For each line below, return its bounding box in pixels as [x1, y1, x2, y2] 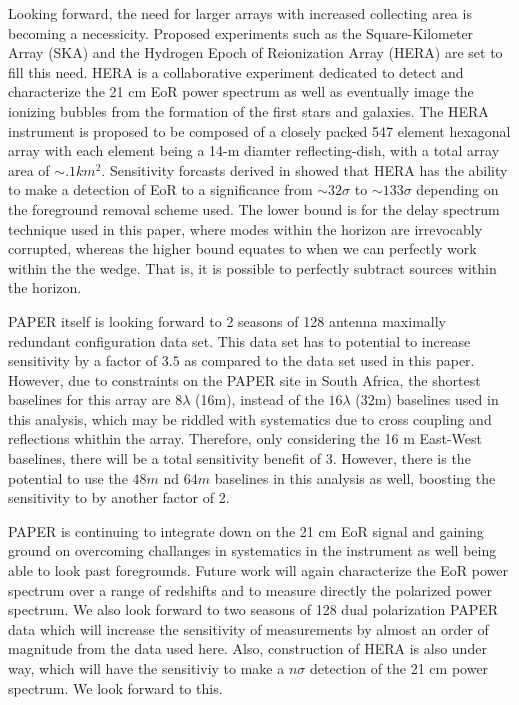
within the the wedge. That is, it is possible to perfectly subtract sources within [8, 257, 497, 278]
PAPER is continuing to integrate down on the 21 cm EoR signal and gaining [8, 520, 484, 541]
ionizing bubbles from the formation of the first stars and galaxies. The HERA [8, 100, 489, 121]
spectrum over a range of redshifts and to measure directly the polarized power [8, 579, 492, 600]
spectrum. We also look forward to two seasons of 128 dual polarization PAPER [8, 599, 499, 620]
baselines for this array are [8, 389, 171, 410]
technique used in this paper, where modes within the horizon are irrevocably [8, 218, 483, 239]
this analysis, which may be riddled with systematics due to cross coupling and [8, 408, 492, 429]
